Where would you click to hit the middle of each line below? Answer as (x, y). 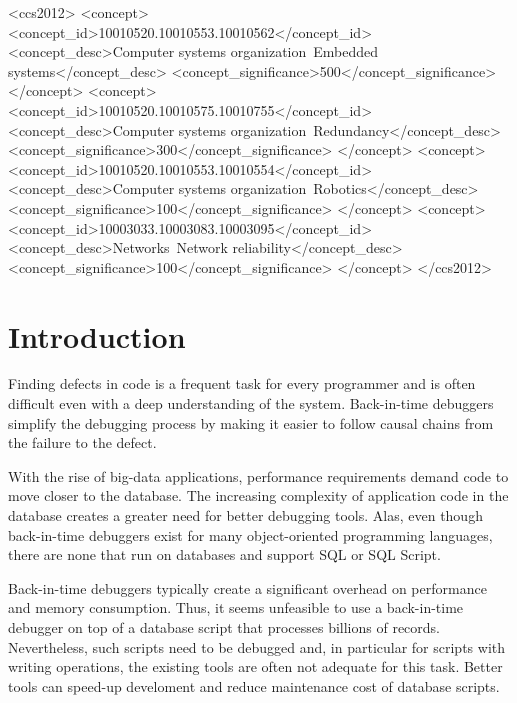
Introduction (97, 335)
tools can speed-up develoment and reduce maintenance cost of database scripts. (254, 685)
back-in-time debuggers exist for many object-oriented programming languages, (250, 534)
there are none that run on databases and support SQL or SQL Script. (224, 554)
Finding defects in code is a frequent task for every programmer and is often (242, 383)
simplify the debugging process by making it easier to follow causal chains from (251, 422)
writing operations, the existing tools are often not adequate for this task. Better (255, 666)
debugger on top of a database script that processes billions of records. (224, 626)
